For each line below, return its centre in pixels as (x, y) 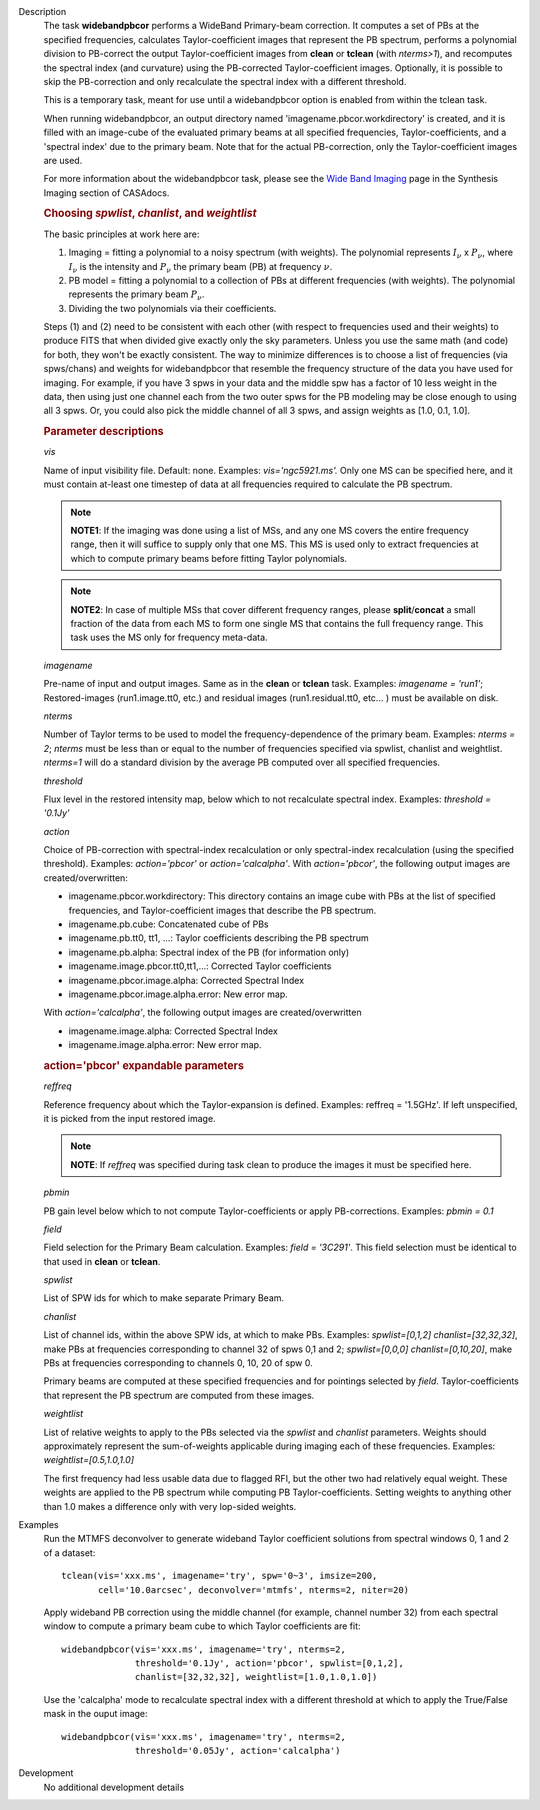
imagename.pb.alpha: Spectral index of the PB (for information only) (209, 952)
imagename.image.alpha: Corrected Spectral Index (173, 1031)
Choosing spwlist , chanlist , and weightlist (150, 213)
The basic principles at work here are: (121, 234)
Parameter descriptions (103, 432)
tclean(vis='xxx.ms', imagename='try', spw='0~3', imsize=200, (219, 1576)
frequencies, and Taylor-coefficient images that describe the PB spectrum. (222, 910)
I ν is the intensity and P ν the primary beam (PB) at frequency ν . (200, 267)
